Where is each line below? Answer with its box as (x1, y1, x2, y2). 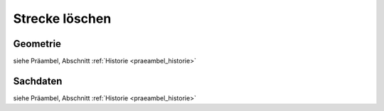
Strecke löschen (13, 11, 112, 26)
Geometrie (13, 38, 62, 50)
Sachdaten (13, 75, 63, 87)
